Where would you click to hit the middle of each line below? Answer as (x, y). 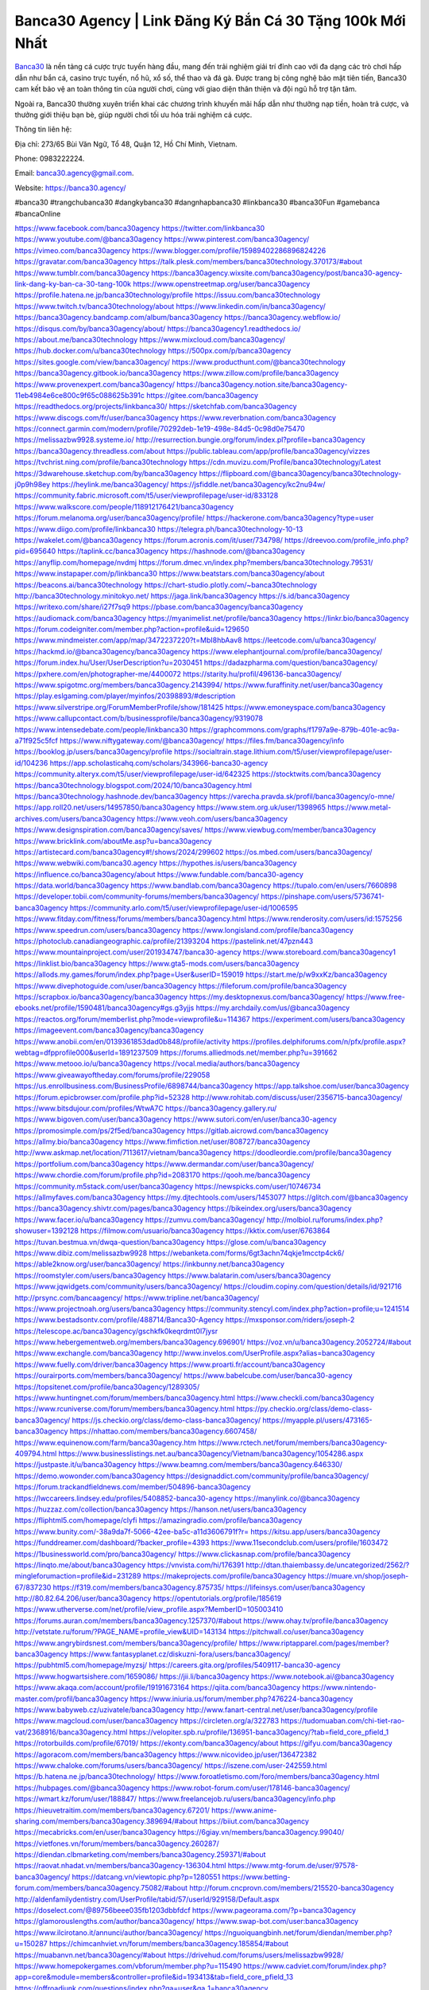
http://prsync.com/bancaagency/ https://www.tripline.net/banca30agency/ (137, 1297)
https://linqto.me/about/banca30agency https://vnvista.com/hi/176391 (129, 1565)
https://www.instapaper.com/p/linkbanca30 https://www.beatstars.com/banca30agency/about (170, 574)
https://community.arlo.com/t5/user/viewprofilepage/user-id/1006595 (184, 907)
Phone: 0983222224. (50, 158)
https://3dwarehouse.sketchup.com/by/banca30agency (106, 473)
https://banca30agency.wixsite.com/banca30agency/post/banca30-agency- (277, 273)
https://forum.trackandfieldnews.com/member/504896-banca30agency (133, 1487)
